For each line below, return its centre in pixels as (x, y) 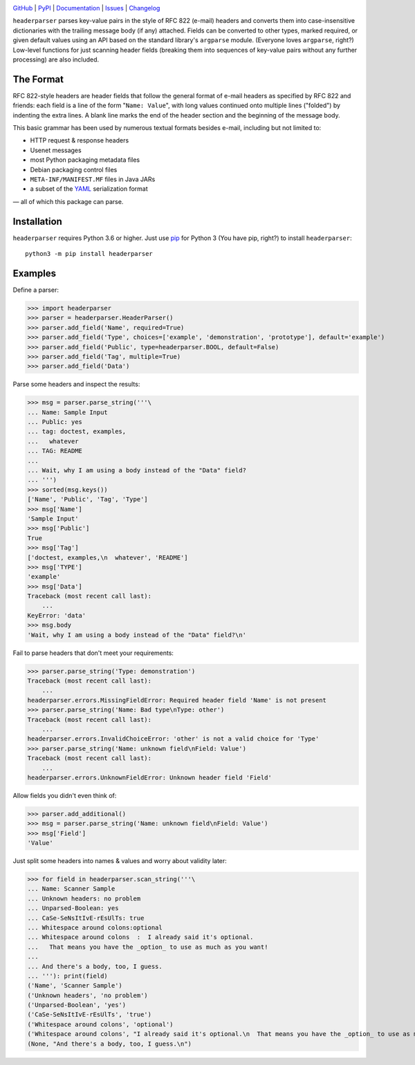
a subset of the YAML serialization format (89, 189)
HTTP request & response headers (80, 140)
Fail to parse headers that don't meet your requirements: (93, 653)
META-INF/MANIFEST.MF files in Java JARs (93, 179)
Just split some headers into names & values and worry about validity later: (120, 861)
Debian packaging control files (74, 169)
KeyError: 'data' (57, 615)
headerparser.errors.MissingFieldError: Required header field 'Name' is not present (177, 700)
